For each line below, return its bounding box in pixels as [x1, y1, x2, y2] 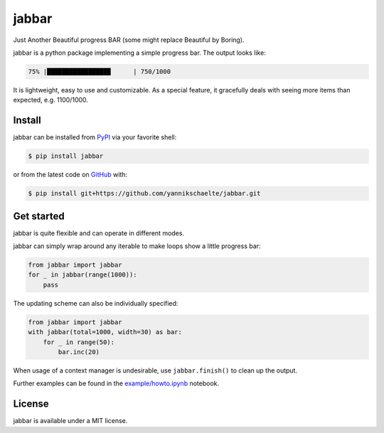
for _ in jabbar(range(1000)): [28, 271, 138, 279]
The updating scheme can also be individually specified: [13, 299, 178, 307]
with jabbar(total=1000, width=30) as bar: [28, 328, 183, 336]
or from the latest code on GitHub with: [13, 171, 128, 179]
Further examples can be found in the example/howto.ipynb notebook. [13, 379, 220, 387]
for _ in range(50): [43, 338, 115, 346]
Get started [13, 210, 65, 222]
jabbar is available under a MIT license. [13, 417, 128, 425]
